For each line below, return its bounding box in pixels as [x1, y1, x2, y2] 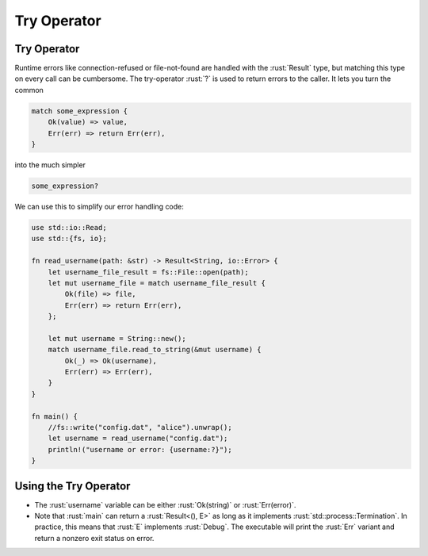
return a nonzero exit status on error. [34, 533, 155, 543]
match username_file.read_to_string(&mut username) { [48, 345, 262, 355]
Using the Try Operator [14, 479, 131, 493]
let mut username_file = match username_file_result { [48, 278, 266, 287]
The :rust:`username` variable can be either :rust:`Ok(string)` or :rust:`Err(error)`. [34, 500, 296, 509]
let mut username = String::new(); [48, 334, 186, 343]
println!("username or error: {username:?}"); [48, 445, 233, 454]
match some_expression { [31, 106, 128, 115]
